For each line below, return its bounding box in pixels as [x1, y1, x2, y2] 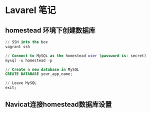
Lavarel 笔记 [5, 4, 56, 16]
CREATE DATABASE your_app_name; [5, 71, 72, 76]
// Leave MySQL [5, 80, 37, 85]
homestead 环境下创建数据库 [5, 26, 95, 34]
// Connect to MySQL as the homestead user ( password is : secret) [5, 53, 146, 58]
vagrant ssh [5, 44, 30, 49]
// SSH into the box [5, 39, 48, 44]
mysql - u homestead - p [5, 58, 52, 63]
